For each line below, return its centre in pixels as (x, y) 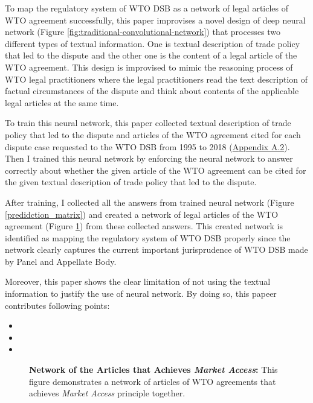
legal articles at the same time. (62, 102)
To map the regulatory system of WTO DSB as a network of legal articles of (147, 8)
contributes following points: (57, 305)
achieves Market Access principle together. (107, 393)
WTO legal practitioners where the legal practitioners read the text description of (156, 79)
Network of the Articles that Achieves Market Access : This (153, 370)
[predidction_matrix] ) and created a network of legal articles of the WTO (142, 214)
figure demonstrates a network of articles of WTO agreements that (153, 381)
